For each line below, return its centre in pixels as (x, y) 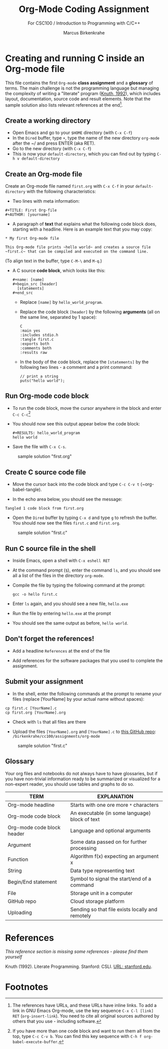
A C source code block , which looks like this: (59, 270)
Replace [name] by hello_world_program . (61, 302)
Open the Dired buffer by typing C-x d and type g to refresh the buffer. (85, 518)
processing (83, 848)
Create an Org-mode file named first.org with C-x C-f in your (70, 186)
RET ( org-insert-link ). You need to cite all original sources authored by (86, 1016)
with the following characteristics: (61, 191)
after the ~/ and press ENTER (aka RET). (54, 143)
